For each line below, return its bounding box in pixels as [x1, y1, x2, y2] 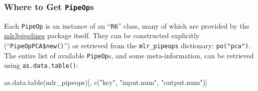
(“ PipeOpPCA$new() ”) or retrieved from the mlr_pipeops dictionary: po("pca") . [4, 40, 251, 51]
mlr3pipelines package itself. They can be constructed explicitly [4, 30, 200, 41]
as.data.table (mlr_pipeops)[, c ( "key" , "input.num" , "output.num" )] [4, 77, 207, 87]
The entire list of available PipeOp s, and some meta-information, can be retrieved [4, 50, 254, 60]
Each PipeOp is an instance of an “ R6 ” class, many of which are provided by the [4, 20, 249, 31]
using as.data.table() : [4, 60, 78, 70]
